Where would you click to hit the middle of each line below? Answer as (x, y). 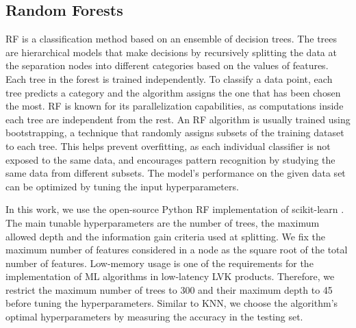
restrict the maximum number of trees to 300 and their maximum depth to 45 (169, 289)
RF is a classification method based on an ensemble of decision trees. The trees (171, 39)
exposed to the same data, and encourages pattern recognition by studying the (170, 159)
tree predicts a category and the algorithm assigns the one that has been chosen (173, 92)
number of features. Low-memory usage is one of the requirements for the (160, 263)
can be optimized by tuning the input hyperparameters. (122, 186)
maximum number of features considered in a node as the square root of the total (177, 250)
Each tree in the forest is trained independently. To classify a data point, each (169, 78)
